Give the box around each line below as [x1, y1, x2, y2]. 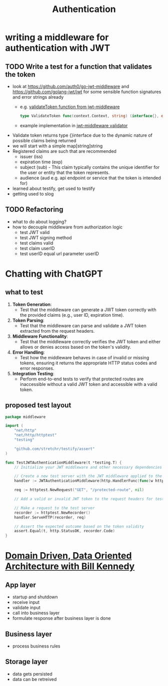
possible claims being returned [12, 137, 76, 143]
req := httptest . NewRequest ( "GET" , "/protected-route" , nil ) [14, 488, 144, 493]
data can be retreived [12, 676, 57, 682]
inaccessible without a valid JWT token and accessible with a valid [19, 381, 157, 387]
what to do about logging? [12, 218, 66, 224]
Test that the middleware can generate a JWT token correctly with [19, 307, 156, 313]
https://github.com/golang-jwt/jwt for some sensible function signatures [12, 89, 161, 95]
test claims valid [19, 240, 53, 246]
